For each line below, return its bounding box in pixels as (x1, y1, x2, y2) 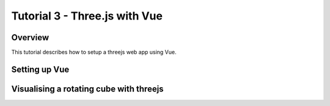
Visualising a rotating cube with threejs (11, 83, 164, 94)
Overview (11, 32, 50, 43)
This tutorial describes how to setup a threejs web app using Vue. (11, 49, 177, 56)
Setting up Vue (11, 64, 70, 74)
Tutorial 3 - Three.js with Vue (11, 9, 163, 23)
